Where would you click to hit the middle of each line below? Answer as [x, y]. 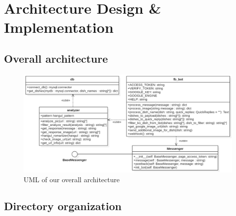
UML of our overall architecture [72, 179]
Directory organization [63, 205]
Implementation [59, 27]
